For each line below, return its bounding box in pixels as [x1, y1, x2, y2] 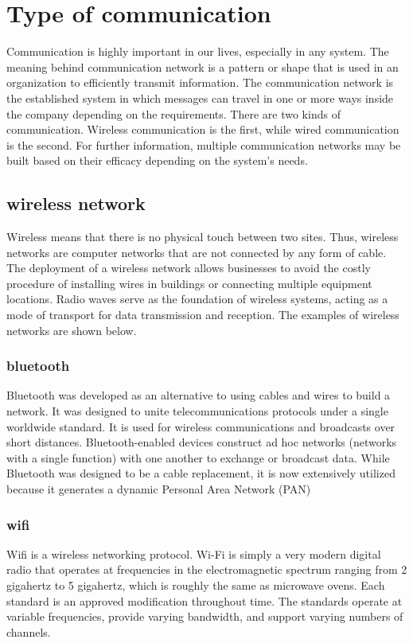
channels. [6, 623, 51, 640]
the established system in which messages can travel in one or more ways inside [6, 89, 394, 106]
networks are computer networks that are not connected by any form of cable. [6, 244, 387, 260]
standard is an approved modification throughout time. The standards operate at [6, 592, 403, 609]
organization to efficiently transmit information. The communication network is [6, 74, 394, 91]
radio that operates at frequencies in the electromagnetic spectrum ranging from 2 [6, 561, 407, 578]
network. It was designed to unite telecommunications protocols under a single [6, 403, 388, 419]
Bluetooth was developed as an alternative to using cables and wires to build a [6, 387, 391, 403]
